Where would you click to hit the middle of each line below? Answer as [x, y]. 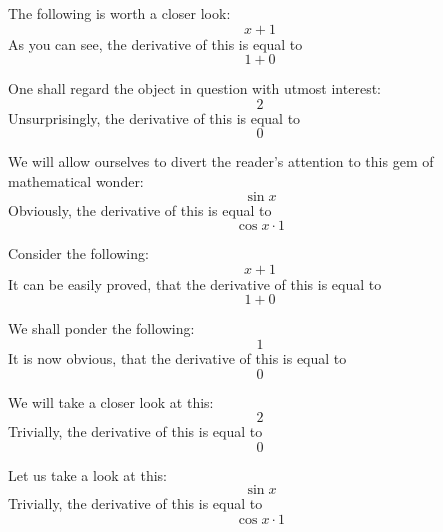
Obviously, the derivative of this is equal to [140, 209]
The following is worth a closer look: [119, 13]
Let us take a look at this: [87, 474]
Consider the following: [78, 253]
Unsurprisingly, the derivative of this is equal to [154, 117]
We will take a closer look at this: [111, 401]
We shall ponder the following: [101, 328]
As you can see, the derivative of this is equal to [155, 43]
